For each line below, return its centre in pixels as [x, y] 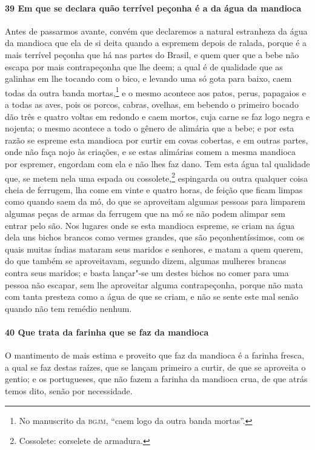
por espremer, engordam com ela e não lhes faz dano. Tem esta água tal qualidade [157, 163]
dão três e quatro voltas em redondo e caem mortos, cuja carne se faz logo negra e [157, 116]
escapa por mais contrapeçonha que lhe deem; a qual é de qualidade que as [144, 66]
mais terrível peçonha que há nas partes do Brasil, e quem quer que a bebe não [152, 54]
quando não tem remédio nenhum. [68, 308]
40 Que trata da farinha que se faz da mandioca [107, 332]
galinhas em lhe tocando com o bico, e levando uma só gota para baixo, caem [148, 78]
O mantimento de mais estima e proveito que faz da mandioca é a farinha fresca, [155, 355]
